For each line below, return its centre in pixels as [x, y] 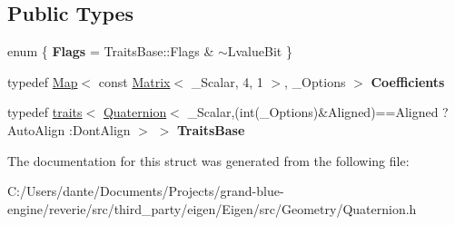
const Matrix [134, 81]
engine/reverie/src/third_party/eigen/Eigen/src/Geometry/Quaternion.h [212, 208]
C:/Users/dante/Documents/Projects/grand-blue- [146, 191]
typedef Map [43, 81]
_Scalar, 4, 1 [227, 81]
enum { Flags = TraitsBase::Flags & [111, 51]
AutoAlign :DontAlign [69, 129]
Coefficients [408, 81]
